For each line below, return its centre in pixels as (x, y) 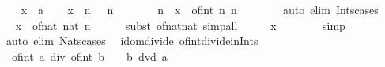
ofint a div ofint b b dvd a (89, 56)
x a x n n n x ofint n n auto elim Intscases (200, 9)
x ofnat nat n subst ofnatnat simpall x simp (180, 25)
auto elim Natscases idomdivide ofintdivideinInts (132, 41)
